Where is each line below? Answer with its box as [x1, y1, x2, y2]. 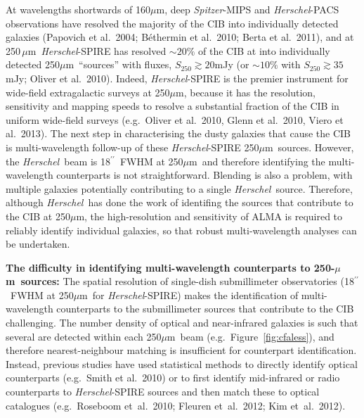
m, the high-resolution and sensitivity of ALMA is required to [76, 208, 343, 223]
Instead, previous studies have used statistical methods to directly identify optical [6, 356, 358, 371]
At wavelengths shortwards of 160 [6, 2, 151, 16]
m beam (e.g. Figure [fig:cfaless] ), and [167, 329, 334, 343]
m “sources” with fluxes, [65, 57, 172, 72]
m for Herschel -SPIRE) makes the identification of [79, 287, 299, 302]
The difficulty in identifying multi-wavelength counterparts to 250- [6, 260, 335, 274]
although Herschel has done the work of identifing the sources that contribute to [6, 195, 353, 210]
